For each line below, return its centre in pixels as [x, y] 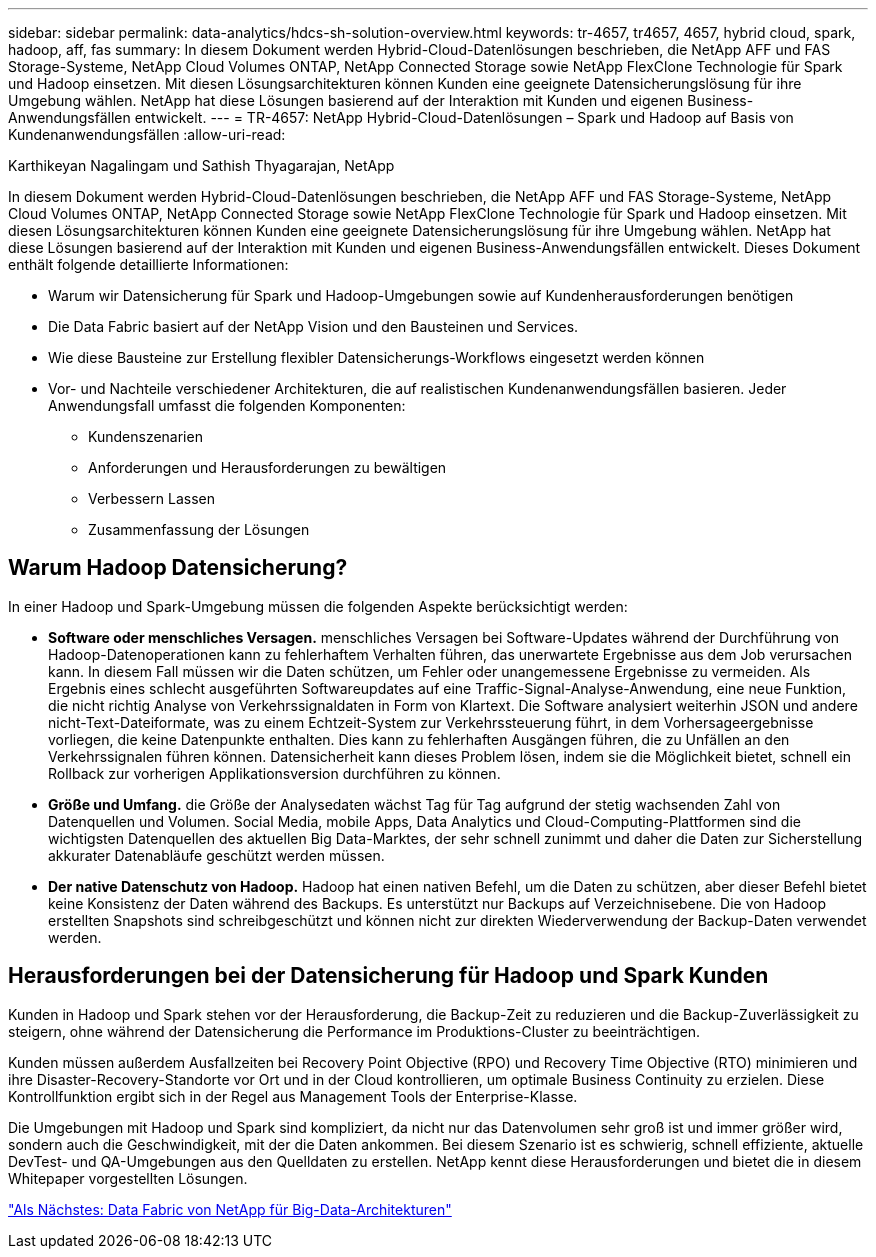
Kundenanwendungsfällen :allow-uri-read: [147, 134]
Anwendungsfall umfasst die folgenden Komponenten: [227, 405]
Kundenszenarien [145, 436]
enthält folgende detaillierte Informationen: [148, 264]
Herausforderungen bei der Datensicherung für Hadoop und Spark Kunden [388, 976]
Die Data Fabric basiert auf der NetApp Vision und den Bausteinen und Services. [313, 326]
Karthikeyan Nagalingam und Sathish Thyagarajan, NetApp [201, 165]
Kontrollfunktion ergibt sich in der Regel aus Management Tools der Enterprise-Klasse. [293, 1096]
